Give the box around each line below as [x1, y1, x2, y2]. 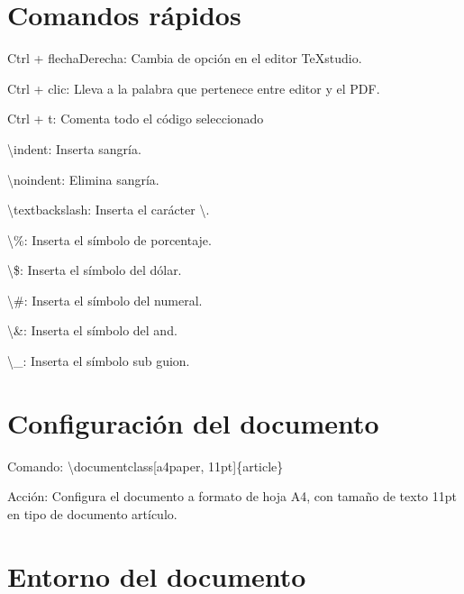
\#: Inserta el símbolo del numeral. [7, 290, 203, 309]
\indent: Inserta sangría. [7, 139, 141, 158]
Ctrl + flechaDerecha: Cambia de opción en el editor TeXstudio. [7, 49, 362, 68]
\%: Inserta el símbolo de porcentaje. [7, 230, 212, 249]
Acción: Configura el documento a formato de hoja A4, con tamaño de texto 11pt [7, 487, 458, 506]
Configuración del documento [7, 404, 379, 441]
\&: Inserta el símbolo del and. [7, 321, 177, 340]
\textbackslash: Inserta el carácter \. [7, 200, 210, 219]
